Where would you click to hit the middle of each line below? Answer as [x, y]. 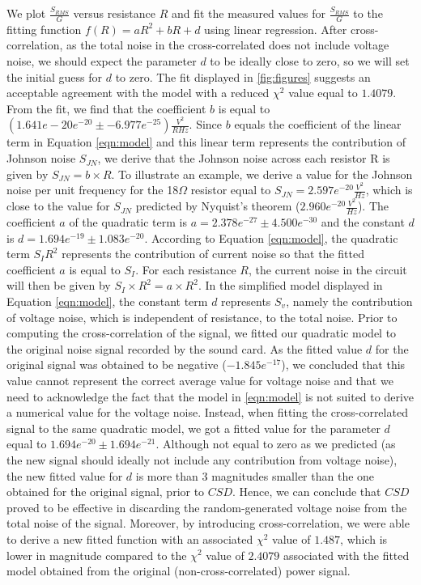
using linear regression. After [276, 29]
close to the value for [58, 206]
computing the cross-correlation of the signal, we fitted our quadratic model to [202, 333]
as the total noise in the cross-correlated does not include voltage [228, 45]
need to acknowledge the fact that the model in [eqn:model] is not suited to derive [210, 396]
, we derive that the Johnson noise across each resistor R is [244, 158]
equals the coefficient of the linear [318, 124]
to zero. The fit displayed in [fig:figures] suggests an [243, 76]
